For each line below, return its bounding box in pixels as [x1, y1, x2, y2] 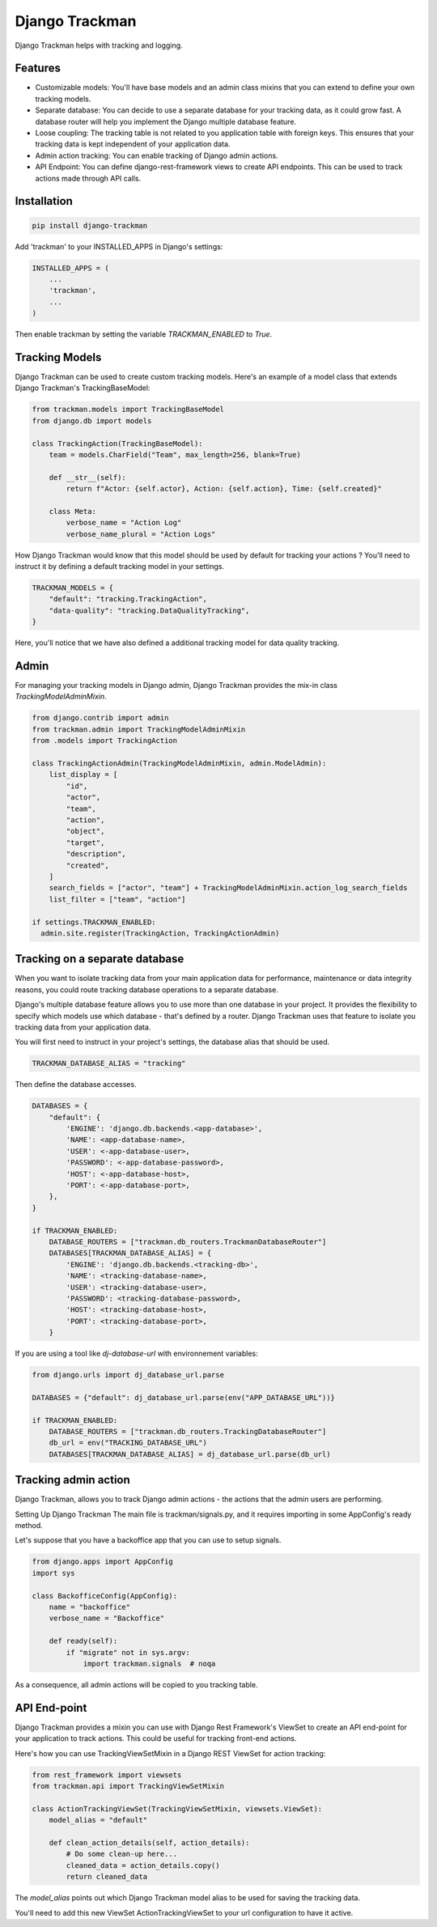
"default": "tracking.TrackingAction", [49, 595, 208, 604]
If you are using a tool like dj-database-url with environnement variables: [15, 1348, 258, 1359]
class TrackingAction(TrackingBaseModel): [32, 439, 203, 448]
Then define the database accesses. [15, 1080, 137, 1089]
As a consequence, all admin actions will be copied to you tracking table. [15, 1679, 258, 1689]
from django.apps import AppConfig [32, 1557, 173, 1566]
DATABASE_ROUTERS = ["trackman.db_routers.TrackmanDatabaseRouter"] [49, 1237, 327, 1246]
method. [15, 1521, 44, 1530]
